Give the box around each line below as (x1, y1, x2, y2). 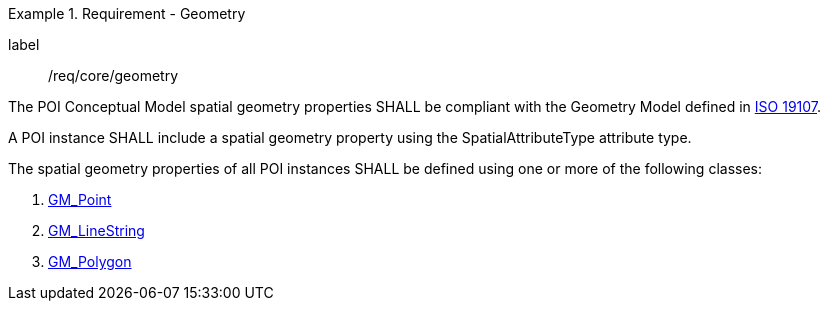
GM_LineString (48, 222, 145, 239)
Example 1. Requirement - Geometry (8, 5, 246, 22)
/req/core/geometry (48, 67, 179, 84)
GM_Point (48, 191, 112, 208)
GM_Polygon (48, 253, 132, 270)
